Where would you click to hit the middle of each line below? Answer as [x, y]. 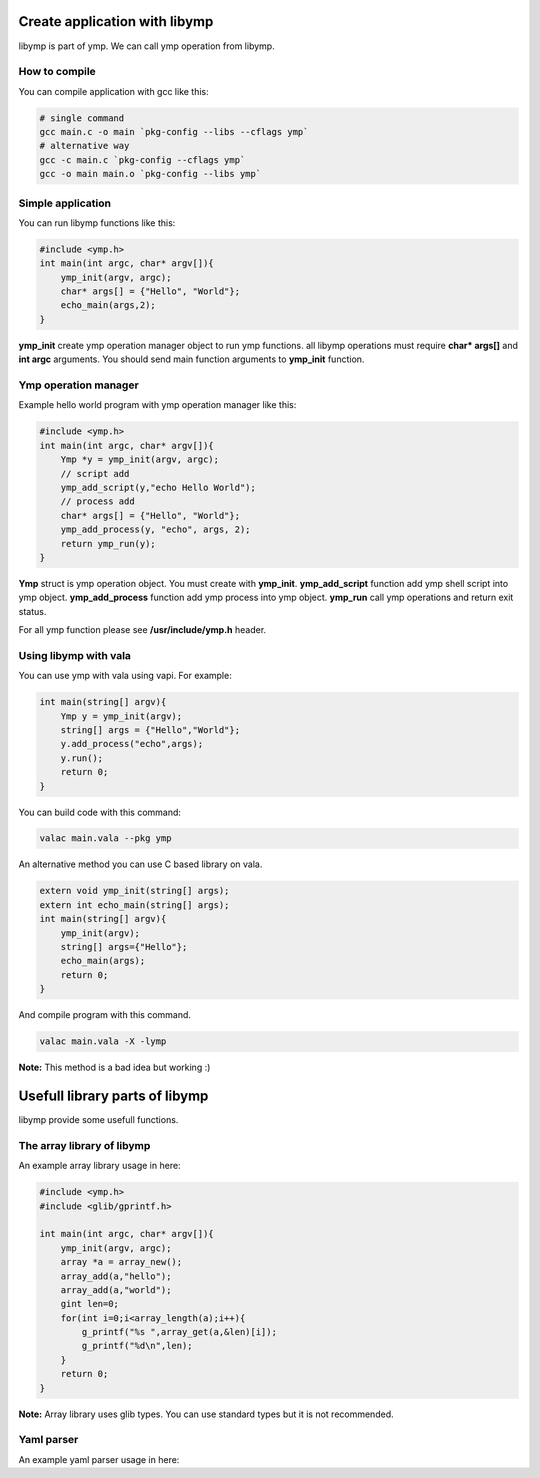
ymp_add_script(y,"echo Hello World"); [158, 487]
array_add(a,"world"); [116, 1289]
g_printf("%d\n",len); [137, 1346]
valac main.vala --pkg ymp [105, 838]
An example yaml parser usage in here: [99, 1459]
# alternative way [84, 146]
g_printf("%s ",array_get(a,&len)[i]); [179, 1332]
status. [32, 611]
